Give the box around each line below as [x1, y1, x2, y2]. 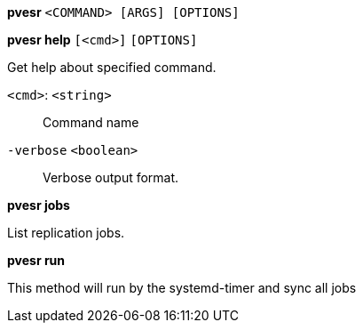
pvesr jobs [7, 197, 70, 213]
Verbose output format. [43, 170, 179, 185]
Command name [43, 115, 139, 130]
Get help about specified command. [7, 60, 217, 75]
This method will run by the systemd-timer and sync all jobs [7, 280, 357, 295]
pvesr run [7, 253, 66, 268]
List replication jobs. [7, 225, 125, 240]
